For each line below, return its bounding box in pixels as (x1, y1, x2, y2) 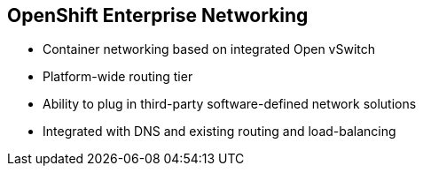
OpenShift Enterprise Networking (7, 4, 309, 26)
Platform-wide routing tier (43, 69, 193, 85)
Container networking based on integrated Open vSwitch (43, 41, 376, 57)
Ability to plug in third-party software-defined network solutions (43, 96, 417, 112)
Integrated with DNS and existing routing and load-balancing (43, 124, 396, 139)
